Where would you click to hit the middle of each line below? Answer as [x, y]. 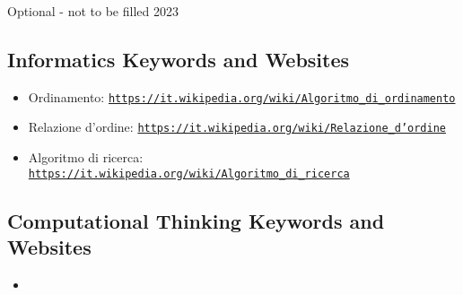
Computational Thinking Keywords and [196, 220]
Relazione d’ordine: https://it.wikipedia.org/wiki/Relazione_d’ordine [237, 127]
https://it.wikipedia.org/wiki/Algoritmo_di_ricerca [189, 174]
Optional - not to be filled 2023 [93, 11]
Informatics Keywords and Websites [179, 59]
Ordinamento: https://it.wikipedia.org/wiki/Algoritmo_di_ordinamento [242, 96]
